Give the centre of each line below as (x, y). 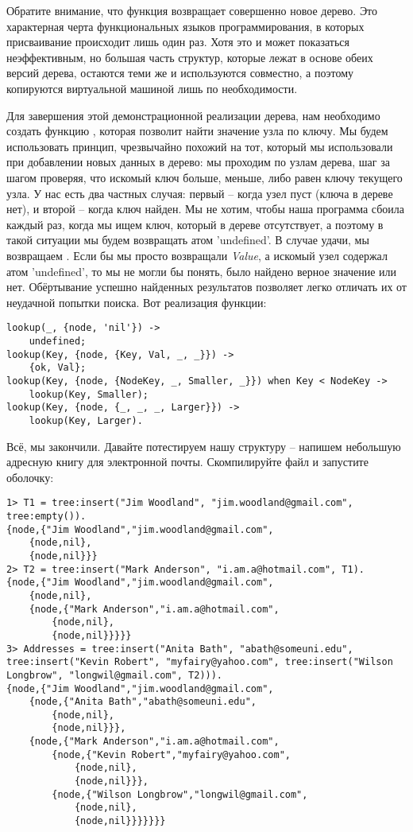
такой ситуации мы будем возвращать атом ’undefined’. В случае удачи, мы (188, 240)
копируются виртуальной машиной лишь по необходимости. (152, 88)
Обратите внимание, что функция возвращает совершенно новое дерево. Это (192, 10)
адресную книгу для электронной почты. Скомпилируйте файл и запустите (187, 462)
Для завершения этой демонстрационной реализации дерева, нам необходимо (193, 115)
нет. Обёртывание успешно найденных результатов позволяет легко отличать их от (206, 287)
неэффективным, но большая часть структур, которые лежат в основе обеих (190, 57)
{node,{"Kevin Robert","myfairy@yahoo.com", (171, 754)
